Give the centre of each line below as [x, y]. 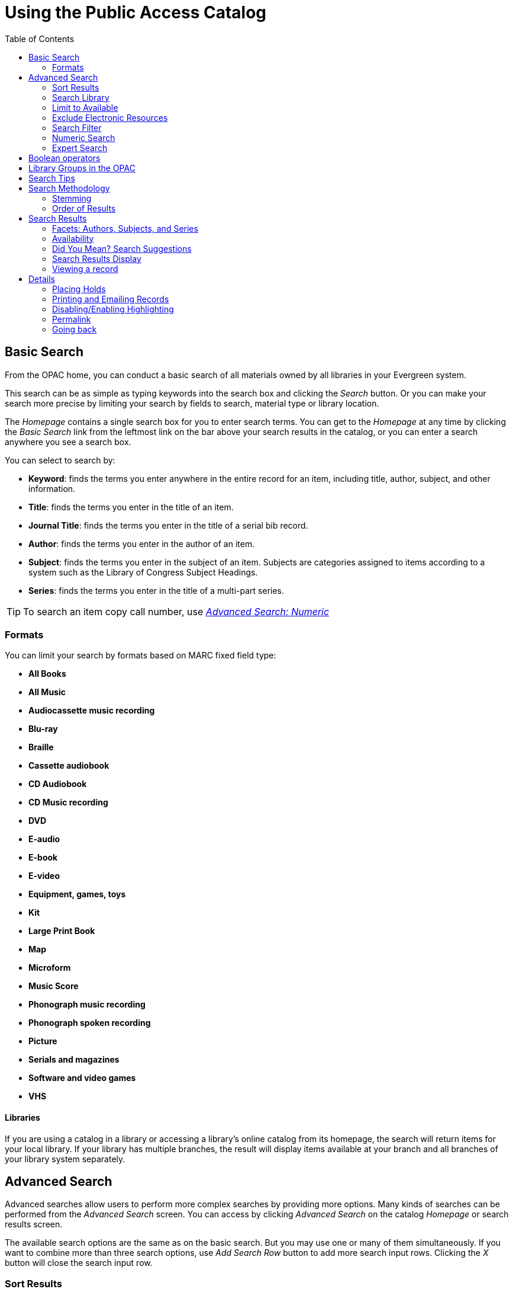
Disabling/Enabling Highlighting [113, 309]
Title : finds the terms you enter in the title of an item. [131, 507]
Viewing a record [85, 268]
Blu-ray [43, 729]
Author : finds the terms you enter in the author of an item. [142, 543]
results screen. [34, 1224]
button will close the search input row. [79, 1263]
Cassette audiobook [69, 766]
